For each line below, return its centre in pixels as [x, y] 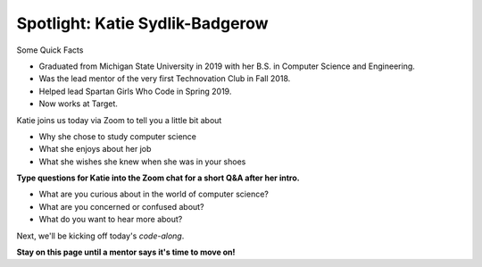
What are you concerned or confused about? [121, 206]
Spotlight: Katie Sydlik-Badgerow [142, 23]
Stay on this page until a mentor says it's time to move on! [126, 252]
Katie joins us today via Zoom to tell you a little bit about [119, 120]
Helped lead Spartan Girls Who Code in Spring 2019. [135, 91]
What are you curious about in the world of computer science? [154, 194]
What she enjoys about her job [95, 149]
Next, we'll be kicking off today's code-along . [100, 236]
